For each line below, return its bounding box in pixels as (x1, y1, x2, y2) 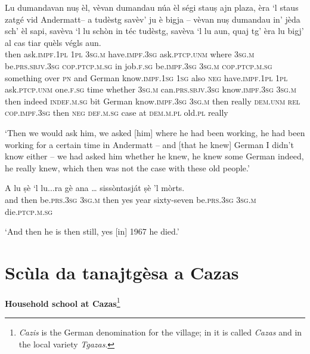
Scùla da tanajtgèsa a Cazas (5, 260, 239, 284)
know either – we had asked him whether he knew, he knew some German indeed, (5, 150, 304, 162)
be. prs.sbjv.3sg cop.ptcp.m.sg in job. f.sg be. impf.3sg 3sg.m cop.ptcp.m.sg (5, 59, 272, 72)
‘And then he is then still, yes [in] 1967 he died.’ (5, 225, 179, 238)
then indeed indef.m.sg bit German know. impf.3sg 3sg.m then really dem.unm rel (5, 94, 300, 107)
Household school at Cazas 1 (5, 295, 120, 309)
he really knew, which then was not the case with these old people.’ (5, 161, 250, 174)
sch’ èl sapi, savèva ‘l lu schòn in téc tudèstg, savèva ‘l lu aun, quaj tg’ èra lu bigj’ (5, 24, 304, 37)
